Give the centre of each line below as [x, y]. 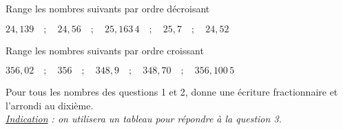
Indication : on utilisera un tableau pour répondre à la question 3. [144, 119]
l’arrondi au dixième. [50, 105]
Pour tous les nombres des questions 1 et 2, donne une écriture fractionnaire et [172, 92]
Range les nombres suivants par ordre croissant [105, 50]
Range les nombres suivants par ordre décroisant [108, 8]
